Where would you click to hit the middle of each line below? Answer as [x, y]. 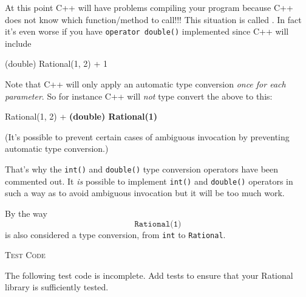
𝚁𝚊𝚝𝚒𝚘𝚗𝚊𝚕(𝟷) [158, 224]
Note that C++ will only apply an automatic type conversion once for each [145, 84]
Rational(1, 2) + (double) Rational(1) [81, 116]
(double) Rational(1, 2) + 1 [56, 63]
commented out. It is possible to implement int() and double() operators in [149, 181]
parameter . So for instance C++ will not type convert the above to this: [139, 96]
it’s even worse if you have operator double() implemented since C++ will [147, 31]
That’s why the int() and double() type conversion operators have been [142, 169]
